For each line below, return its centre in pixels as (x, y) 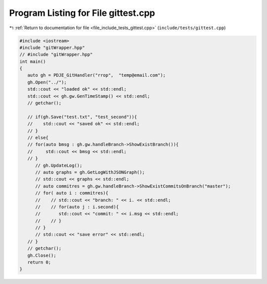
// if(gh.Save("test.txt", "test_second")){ (82, 117)
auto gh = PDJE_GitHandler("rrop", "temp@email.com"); (96, 75)
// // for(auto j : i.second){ (77, 207)
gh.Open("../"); (47, 82)
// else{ (38, 138)
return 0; (39, 262)
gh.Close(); (42, 255)
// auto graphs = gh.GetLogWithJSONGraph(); (90, 172)
